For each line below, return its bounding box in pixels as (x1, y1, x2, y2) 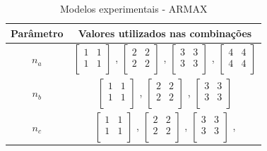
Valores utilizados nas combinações (78, 25, 252, 40)
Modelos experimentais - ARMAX (59, 1, 208, 15)
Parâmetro (11, 25, 64, 40)
